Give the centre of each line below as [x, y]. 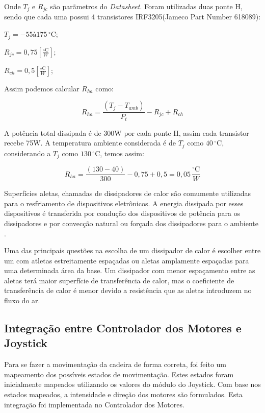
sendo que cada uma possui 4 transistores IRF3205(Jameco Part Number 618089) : [132, 17]
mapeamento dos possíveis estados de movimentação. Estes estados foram [119, 374]
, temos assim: [122, 153]
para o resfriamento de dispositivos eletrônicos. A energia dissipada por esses [124, 203]
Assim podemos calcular [42, 88]
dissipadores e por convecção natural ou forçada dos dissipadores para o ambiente [131, 223]
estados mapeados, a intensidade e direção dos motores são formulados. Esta [123, 394]
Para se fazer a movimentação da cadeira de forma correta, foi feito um [115, 364]
